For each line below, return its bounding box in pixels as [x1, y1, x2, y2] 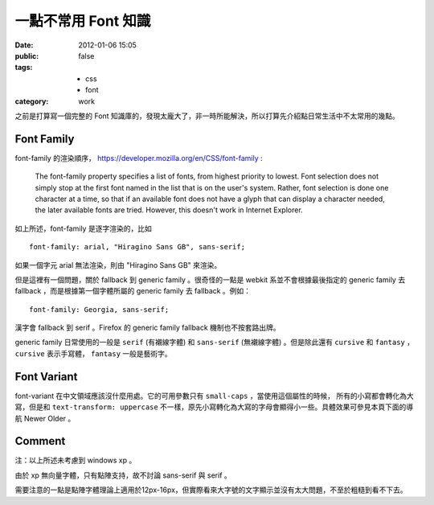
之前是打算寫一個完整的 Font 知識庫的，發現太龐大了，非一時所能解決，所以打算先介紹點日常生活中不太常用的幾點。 [14, 111, 399, 121]
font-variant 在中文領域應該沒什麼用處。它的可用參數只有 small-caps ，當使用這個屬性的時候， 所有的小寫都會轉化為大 [14, 391, 414, 400]
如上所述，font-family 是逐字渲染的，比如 [14, 224, 152, 233]
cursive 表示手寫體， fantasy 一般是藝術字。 [14, 348, 172, 358]
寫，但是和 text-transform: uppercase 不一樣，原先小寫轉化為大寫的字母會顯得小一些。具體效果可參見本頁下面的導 [14, 402, 414, 412]
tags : [14, 63, 33, 72]
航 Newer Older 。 [14, 413, 76, 423]
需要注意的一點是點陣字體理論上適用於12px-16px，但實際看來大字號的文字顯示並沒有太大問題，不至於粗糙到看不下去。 [14, 485, 407, 495]
